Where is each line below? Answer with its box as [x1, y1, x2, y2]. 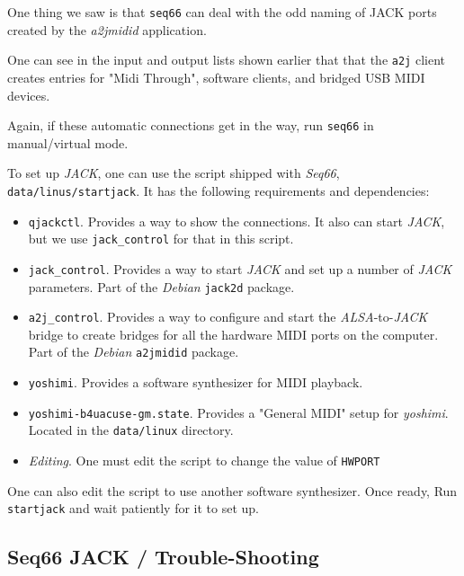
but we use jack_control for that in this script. [28, 229, 294, 248]
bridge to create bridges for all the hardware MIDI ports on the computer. [28, 324, 439, 343]
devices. [7, 85, 50, 104]
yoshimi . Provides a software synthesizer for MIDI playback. [28, 373, 363, 392]
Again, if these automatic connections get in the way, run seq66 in [7, 116, 374, 135]
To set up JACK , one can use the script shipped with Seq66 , [7, 164, 340, 182]
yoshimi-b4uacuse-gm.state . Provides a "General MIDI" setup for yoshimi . [28, 403, 449, 421]
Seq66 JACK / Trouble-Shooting [7, 543, 319, 571]
